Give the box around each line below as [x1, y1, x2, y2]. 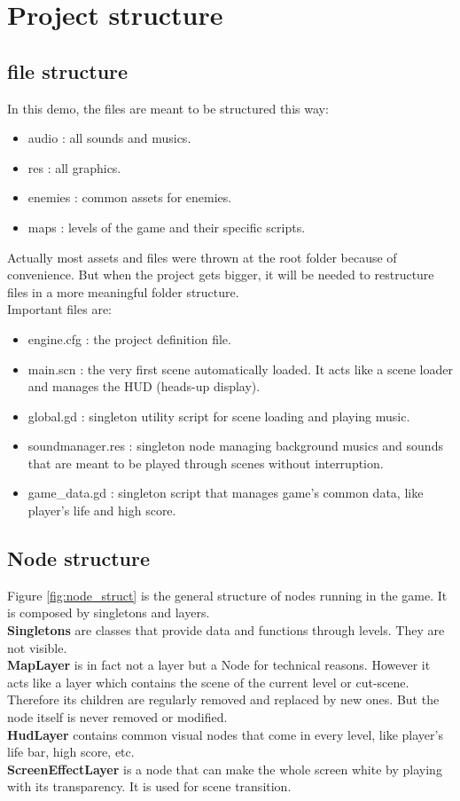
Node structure [7, 545, 151, 572]
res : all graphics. [27, 158, 121, 177]
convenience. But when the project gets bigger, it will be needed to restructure [7, 265, 434, 284]
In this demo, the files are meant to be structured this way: [7, 98, 329, 117]
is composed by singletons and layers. [7, 603, 210, 622]
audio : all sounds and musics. [27, 129, 191, 147]
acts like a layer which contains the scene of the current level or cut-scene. [7, 672, 409, 691]
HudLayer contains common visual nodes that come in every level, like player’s [7, 725, 443, 743]
